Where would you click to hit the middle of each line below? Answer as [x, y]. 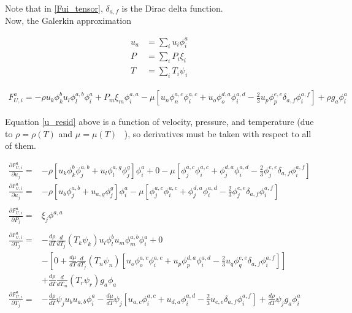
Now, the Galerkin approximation [68, 21]
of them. [21, 145]
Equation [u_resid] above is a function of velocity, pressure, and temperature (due [159, 122]
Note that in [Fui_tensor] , [54, 8]
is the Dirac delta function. [172, 8]
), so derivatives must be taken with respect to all [218, 133]
